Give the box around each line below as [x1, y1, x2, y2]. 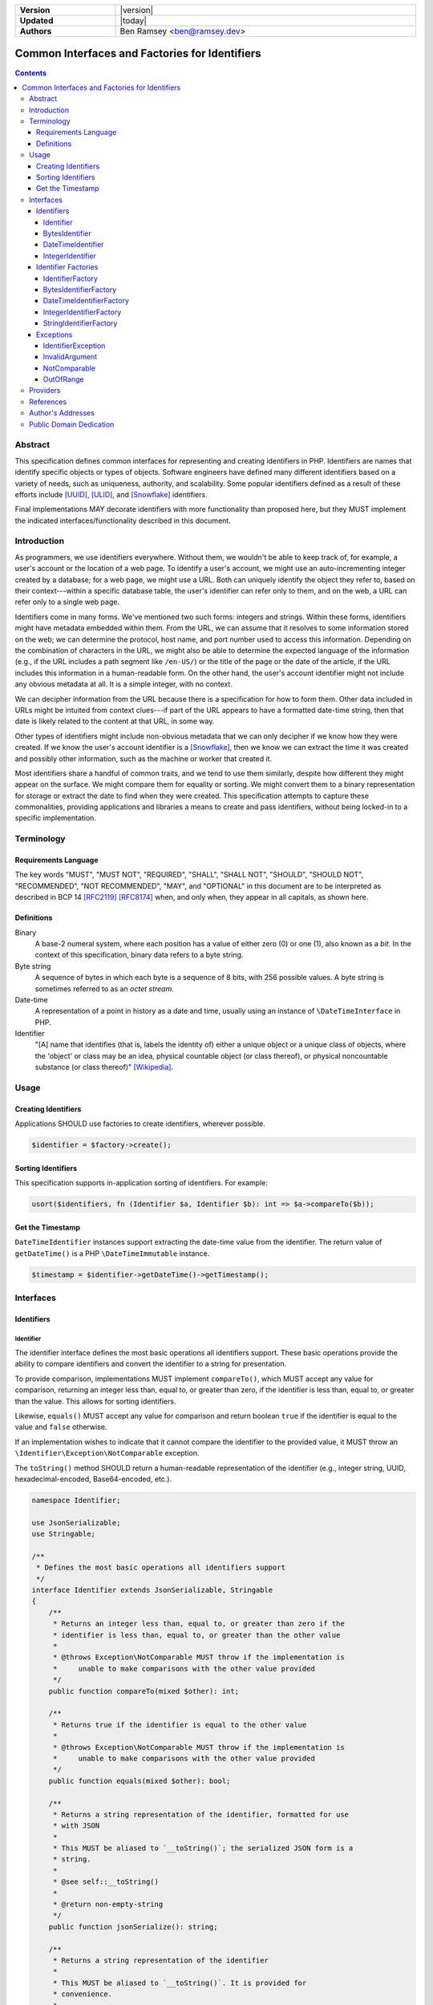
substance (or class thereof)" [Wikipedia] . [34, 1063, 174, 1072]
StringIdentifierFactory [42, 318, 118, 328]
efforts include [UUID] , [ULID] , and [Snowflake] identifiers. [14, 489, 208, 499]
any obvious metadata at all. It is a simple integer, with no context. [14, 679, 233, 689]
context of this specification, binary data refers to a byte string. [34, 950, 244, 960]
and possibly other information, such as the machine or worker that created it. [14, 754, 273, 764]
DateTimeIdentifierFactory [42, 296, 130, 306]
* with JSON [52, 1821, 100, 1830]
